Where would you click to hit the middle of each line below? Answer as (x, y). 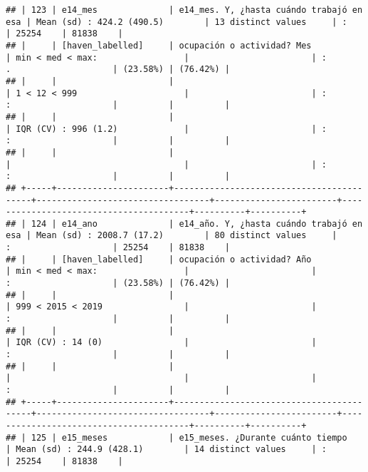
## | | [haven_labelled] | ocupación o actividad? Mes (159, 45)
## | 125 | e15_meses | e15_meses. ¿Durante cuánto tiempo (177, 437)
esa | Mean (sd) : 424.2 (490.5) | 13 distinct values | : (177, 22)
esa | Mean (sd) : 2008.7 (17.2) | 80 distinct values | (172, 236)
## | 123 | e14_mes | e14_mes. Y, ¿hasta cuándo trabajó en (184, 10)
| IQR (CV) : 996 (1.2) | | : (167, 129)
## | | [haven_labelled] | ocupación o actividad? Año (159, 259)
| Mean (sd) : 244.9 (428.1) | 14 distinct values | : (167, 450)
